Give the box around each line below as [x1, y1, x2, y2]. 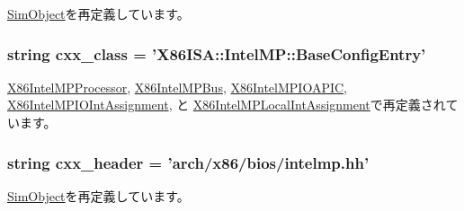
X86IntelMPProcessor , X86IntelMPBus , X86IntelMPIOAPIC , [7, 77, 347, 96]
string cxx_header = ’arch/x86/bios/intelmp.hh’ [7, 151, 370, 173]
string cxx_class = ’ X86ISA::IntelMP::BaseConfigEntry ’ [7, 42, 426, 65]
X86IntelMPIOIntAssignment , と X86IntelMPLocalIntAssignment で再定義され [7, 95, 446, 114]
